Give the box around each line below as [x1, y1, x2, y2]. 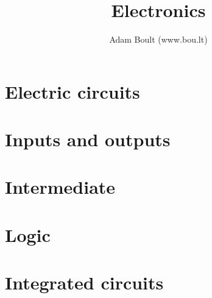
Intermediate [5, 174, 116, 199]
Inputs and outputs [5, 127, 171, 152]
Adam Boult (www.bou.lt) [109, 33, 208, 46]
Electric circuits [5, 79, 140, 104]
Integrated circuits [5, 270, 164, 295]
